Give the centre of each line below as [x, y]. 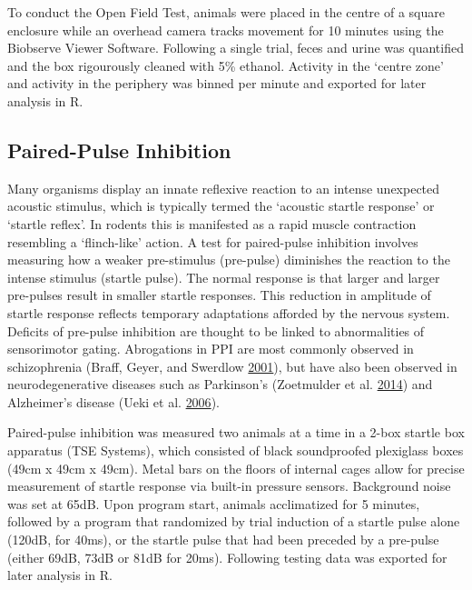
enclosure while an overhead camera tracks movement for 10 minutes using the [226, 30]
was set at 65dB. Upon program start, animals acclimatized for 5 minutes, [214, 503]
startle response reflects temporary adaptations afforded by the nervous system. [229, 312]
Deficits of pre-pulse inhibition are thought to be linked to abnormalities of [216, 330]
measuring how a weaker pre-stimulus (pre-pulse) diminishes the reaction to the [229, 260]
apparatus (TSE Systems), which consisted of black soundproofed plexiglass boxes [236, 450]
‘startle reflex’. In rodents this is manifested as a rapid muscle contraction [212, 223]
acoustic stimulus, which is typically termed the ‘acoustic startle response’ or [221, 206]
